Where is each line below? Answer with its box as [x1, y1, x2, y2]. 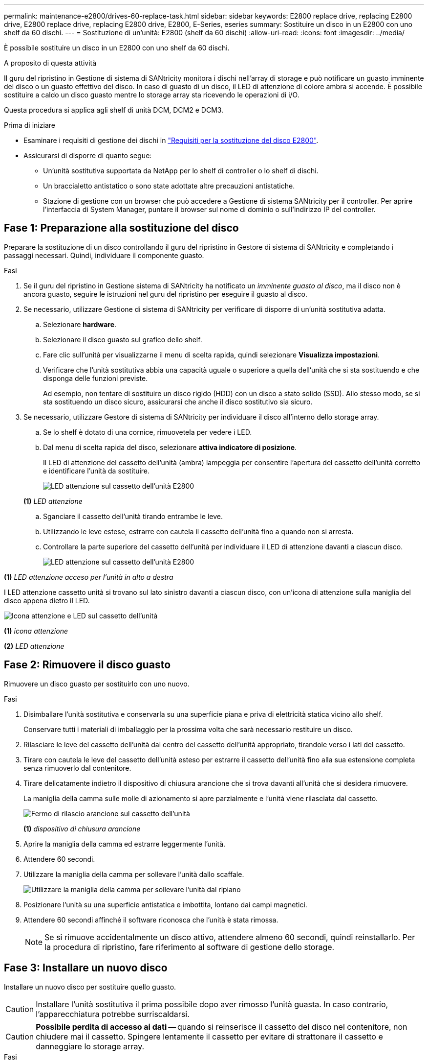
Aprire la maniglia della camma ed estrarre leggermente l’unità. [23, 839, 226, 848]
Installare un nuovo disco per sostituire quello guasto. [4, 982, 176, 991]
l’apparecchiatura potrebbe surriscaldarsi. [36, 1009, 190, 1019]
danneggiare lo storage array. [36, 1041, 145, 1051]
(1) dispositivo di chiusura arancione [23, 824, 141, 833]
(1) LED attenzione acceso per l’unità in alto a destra [4, 572, 173, 581]
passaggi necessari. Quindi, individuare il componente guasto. [4, 251, 204, 260]
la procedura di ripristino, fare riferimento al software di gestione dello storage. [44, 942, 335, 952]
